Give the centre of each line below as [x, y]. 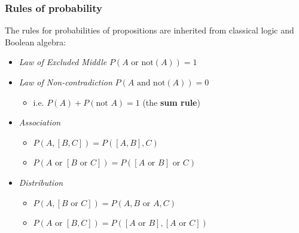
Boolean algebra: [36, 42]
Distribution [41, 182]
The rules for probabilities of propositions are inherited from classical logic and [149, 30]
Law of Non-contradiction [65, 82]
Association [40, 122]
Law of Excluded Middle [63, 62]
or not [142, 63]
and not [151, 83]
